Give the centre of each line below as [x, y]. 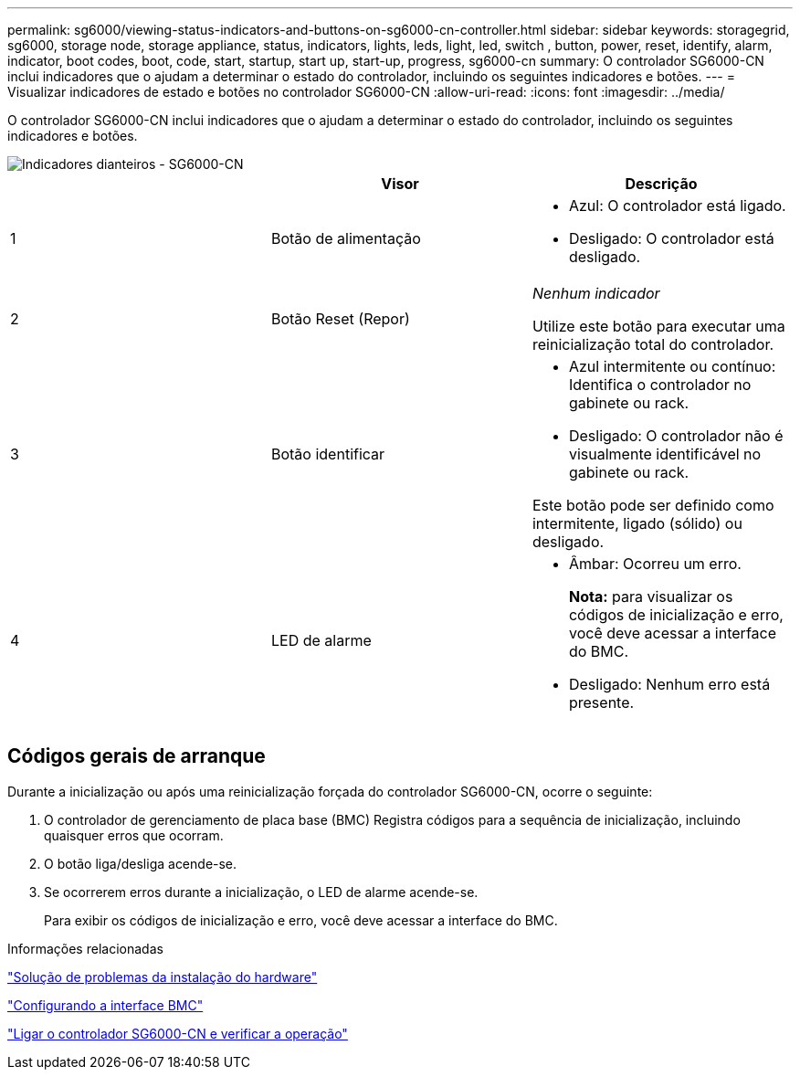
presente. [601, 702]
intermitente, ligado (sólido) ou [637, 523]
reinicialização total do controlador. [653, 344]
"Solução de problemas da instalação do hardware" [163, 977]
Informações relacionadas [85, 948]
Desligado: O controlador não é [676, 436]
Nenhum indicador [596, 293]
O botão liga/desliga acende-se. [141, 863]
